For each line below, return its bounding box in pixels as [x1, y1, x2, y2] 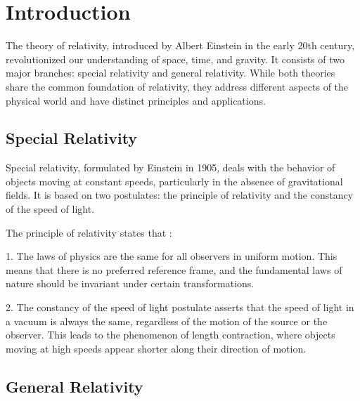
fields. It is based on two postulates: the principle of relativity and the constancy [6, 188, 354, 202]
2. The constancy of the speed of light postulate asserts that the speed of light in [6, 300, 354, 315]
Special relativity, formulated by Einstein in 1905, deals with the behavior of [6, 160, 335, 175]
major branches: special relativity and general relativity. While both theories [6, 65, 335, 80]
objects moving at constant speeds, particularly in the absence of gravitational [6, 173, 343, 188]
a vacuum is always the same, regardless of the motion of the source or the [6, 313, 328, 328]
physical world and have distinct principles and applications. [6, 93, 266, 107]
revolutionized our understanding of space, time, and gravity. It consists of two [6, 51, 345, 66]
